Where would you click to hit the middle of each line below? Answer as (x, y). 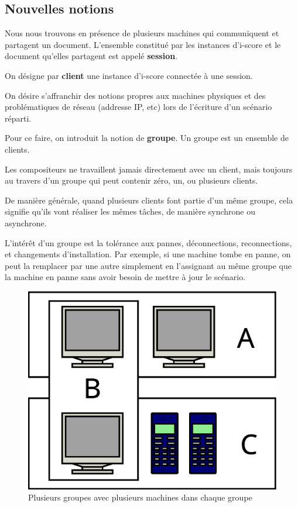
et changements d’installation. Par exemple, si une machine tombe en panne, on (148, 254)
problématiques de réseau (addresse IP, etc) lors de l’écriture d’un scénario (138, 107)
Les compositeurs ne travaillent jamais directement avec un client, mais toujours (149, 169)
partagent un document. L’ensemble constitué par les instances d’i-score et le (143, 44)
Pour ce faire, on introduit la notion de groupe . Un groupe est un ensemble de (147, 138)
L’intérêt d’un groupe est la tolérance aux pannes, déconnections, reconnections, (148, 242)
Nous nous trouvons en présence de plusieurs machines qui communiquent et (142, 33)
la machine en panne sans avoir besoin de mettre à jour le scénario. (125, 277)
